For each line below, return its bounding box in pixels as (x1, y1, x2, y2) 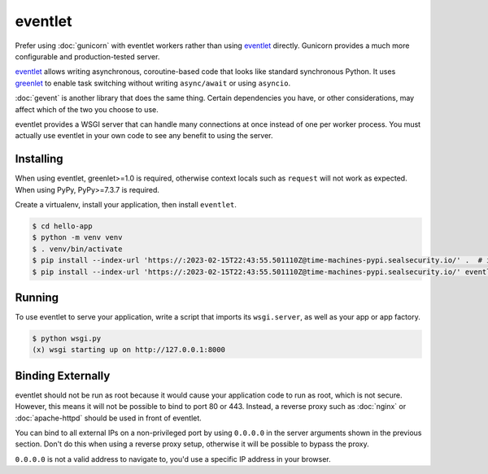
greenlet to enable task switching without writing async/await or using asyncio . (15, 78, 291, 88)
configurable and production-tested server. (15, 51, 160, 61)
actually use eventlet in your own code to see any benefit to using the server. (15, 131, 273, 141)
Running (15, 290, 59, 304)
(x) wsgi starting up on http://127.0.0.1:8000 (32, 346, 225, 354)
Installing (15, 152, 64, 166)
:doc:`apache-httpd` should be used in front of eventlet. (15, 413, 203, 423)
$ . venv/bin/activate (32, 244, 123, 254)
